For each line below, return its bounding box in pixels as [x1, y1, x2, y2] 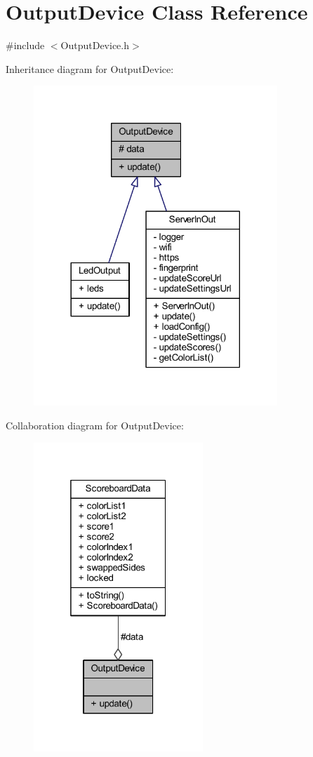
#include [6, 38, 45, 53]
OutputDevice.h [60, 38, 130, 53]
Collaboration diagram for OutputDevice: [6, 417, 184, 432]
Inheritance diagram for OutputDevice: [6, 61, 174, 76]
